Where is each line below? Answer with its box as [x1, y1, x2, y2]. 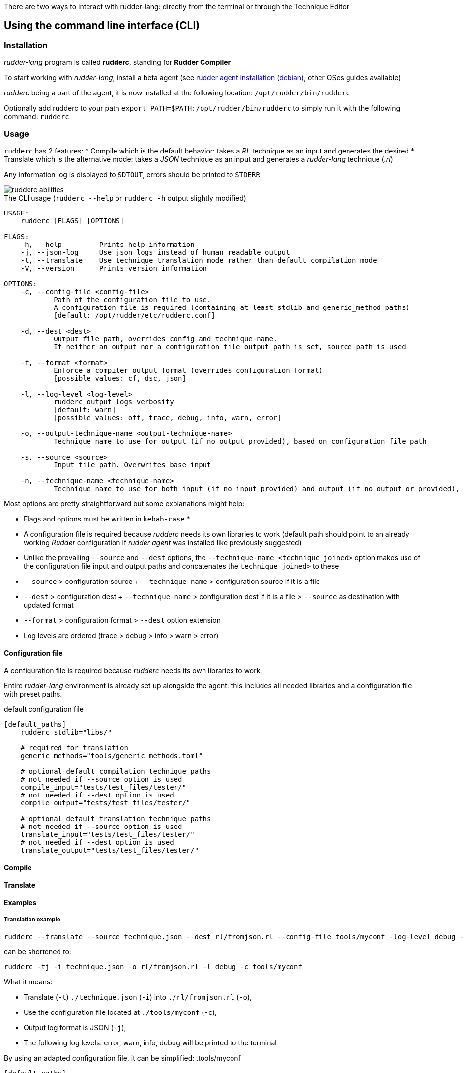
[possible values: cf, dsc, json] [54, 374, 186, 382]
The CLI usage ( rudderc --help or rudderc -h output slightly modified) [4, 193, 246, 202]
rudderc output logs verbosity [54, 398, 174, 406]
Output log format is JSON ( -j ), [24, 1023, 126, 1032]
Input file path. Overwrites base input [54, 460, 211, 469]
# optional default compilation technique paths [20, 767, 211, 776]
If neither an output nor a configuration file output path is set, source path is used [54, 342, 406, 351]
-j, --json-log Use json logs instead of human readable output [20, 248, 290, 256]
